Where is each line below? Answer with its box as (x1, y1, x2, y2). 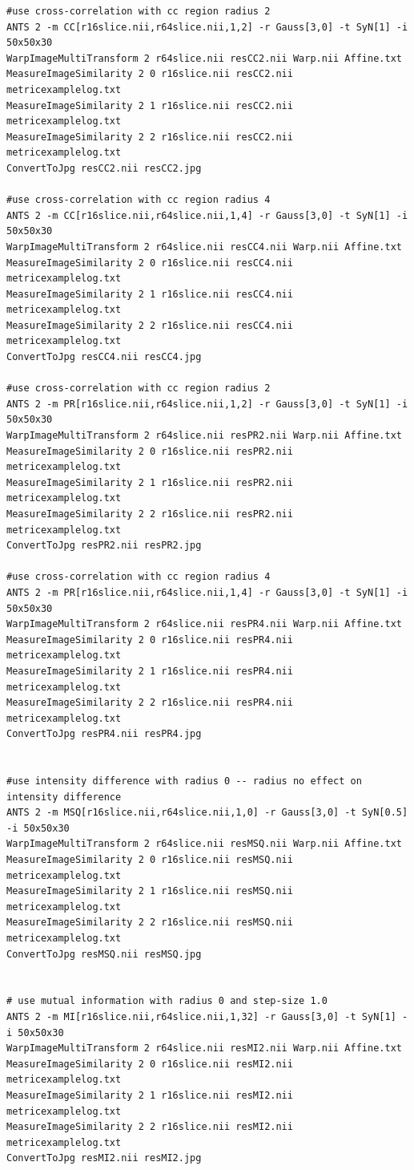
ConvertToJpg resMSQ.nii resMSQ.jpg (6, 948, 202, 960)
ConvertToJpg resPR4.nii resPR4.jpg (6, 728, 202, 740)
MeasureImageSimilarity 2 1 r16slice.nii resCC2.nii (6, 99, 293, 111)
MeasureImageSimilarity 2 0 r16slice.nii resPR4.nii (6, 634, 293, 646)
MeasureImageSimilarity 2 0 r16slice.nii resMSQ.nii (6, 854, 293, 866)
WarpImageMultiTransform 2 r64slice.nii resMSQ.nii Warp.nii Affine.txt (6, 838, 402, 850)
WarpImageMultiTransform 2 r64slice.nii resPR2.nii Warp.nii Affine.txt (6, 430, 402, 442)
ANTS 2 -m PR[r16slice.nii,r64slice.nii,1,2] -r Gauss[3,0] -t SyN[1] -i (6, 398, 408, 410)
